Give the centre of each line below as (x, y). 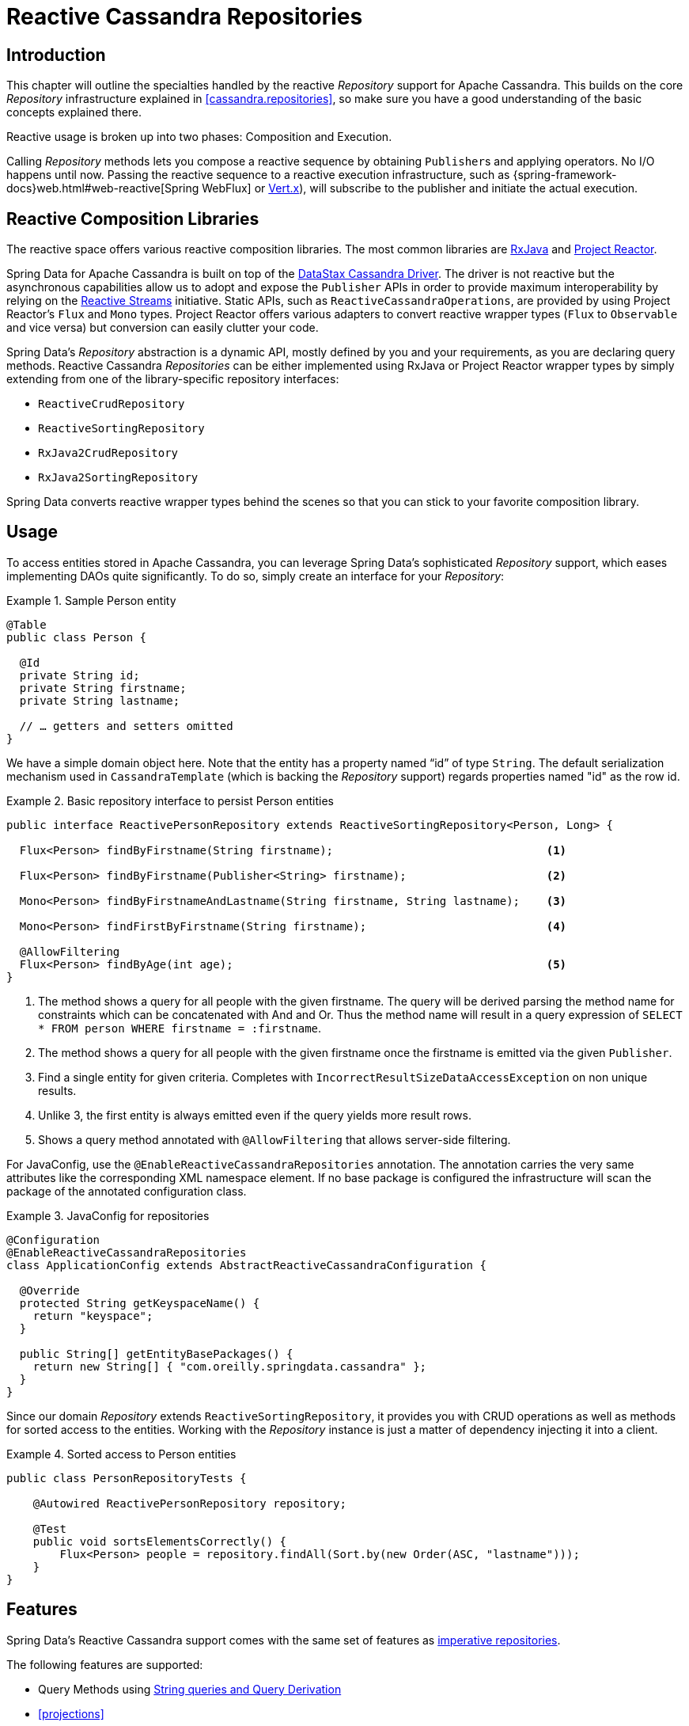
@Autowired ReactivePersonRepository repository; (189, 1503)
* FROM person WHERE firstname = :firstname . (180, 1028)
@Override (49, 1290)
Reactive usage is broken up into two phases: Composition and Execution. (199, 137)
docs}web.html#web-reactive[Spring (103, 188)
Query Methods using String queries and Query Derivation (190, 1689)
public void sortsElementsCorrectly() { (160, 1541)
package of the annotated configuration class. (127, 1191)
